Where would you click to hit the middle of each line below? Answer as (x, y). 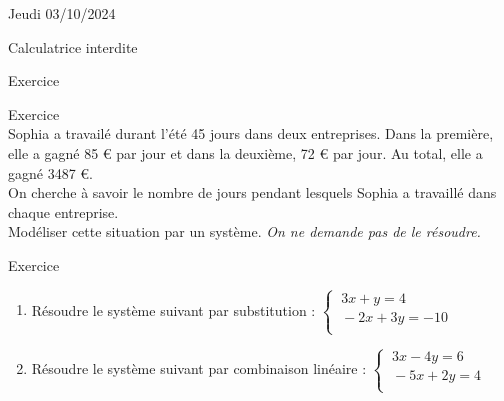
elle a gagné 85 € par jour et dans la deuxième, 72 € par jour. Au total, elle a (245, 152)
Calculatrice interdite (73, 46)
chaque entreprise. (63, 211)
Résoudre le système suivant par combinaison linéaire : (199, 367)
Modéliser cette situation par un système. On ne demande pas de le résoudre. (244, 231)
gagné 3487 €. (50, 172)
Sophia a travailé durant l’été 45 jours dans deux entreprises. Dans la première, (251, 133)
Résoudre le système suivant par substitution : (173, 309)
